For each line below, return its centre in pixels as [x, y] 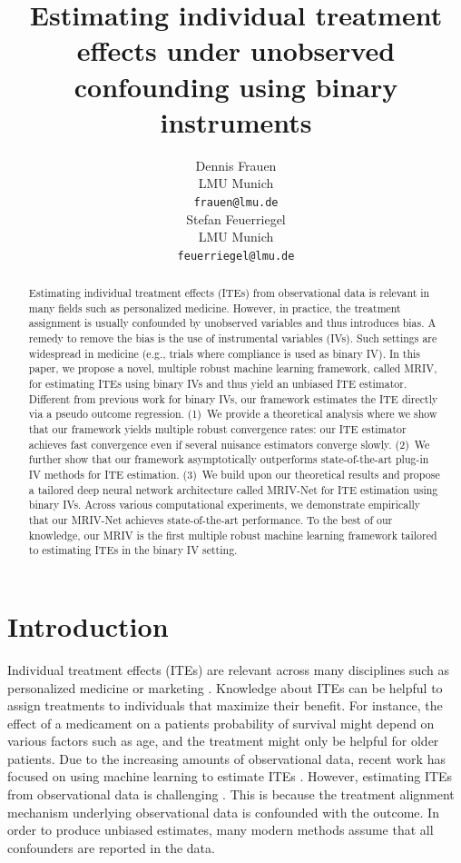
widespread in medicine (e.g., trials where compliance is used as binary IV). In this [225, 353]
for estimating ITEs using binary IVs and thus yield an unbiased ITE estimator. [218, 384]
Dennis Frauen [236, 165]
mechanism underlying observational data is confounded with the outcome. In [223, 812]
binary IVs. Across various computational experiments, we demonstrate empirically [225, 505]
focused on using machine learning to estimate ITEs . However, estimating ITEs [230, 776]
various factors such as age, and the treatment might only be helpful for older [223, 741]
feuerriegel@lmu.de [236, 256]
